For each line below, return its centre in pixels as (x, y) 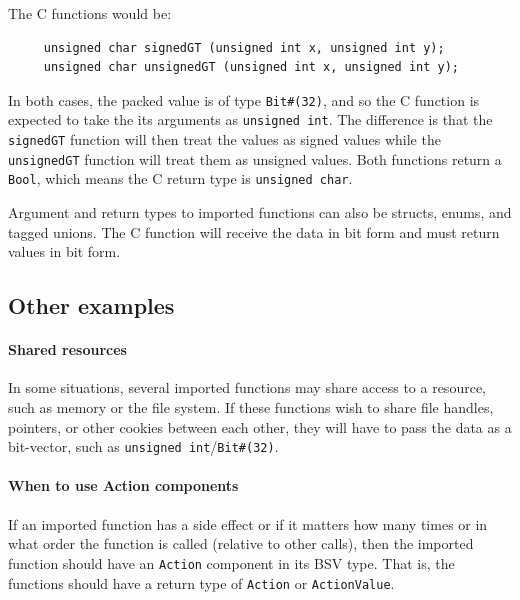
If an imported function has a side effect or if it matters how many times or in (248, 523)
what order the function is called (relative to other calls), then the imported (241, 543)
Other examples (91, 305)
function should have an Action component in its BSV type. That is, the (231, 562)
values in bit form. (64, 251)
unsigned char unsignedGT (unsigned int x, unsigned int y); (251, 67)
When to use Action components (123, 485)
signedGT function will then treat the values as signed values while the (224, 139)
